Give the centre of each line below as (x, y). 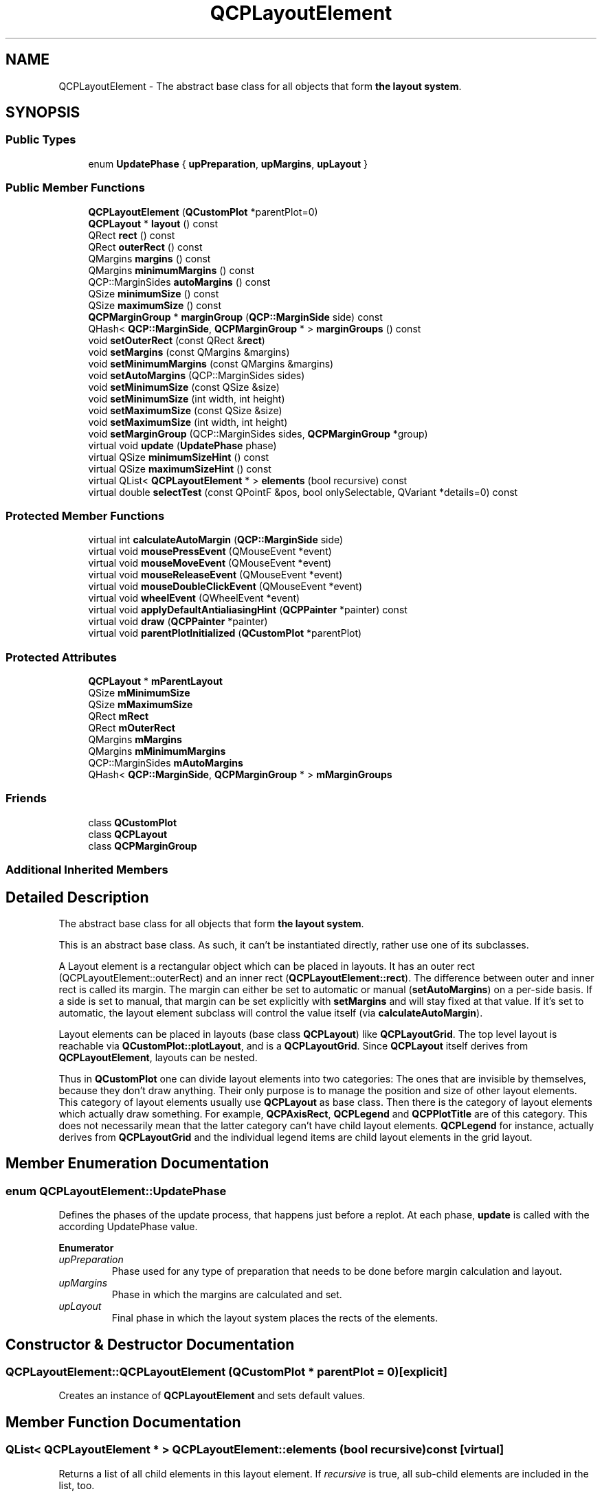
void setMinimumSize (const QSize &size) (184, 387)
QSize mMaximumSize (141, 705)
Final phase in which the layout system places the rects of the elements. (275, 1318)
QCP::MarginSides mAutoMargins (166, 763)
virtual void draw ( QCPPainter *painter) (178, 622)
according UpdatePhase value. (128, 1227)
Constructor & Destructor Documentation (150, 1344)
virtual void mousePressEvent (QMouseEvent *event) (210, 552)
